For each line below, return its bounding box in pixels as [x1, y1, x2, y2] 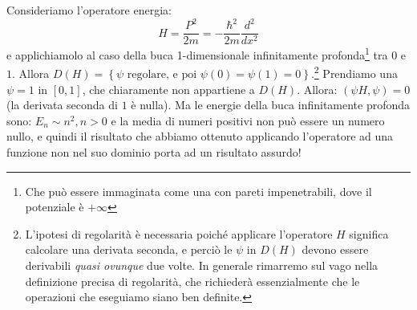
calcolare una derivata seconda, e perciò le [25, 241, 233, 258]
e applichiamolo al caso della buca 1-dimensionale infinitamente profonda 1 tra [6, 44, 388, 63]
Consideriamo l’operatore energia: [6, 2, 172, 18]
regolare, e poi [127, 69, 197, 81]
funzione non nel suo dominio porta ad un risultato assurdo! [6, 144, 302, 161]
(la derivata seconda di [6, 96, 118, 113]
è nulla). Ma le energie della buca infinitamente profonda [131, 96, 411, 113]
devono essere [302, 241, 369, 258]
